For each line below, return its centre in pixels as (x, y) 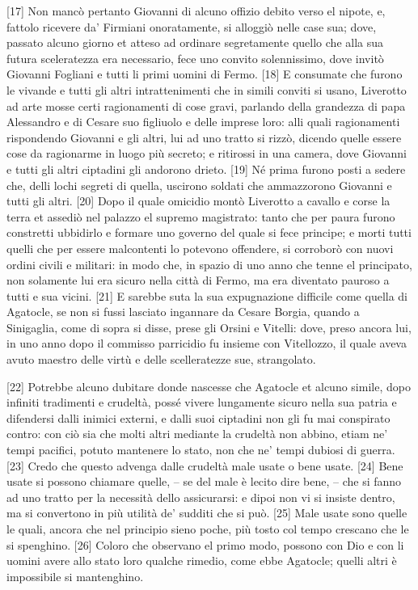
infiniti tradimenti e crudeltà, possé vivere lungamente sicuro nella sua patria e (202, 402)
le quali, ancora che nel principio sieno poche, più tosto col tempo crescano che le (208, 529)
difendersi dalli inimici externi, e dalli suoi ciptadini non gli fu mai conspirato (198, 417)
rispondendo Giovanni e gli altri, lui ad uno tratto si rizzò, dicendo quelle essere (204, 137)
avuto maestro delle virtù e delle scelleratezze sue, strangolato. (161, 359)
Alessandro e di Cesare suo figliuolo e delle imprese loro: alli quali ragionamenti (203, 122)
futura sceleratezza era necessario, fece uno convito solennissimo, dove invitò (195, 58)
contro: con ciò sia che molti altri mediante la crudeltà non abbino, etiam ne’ (197, 434)
